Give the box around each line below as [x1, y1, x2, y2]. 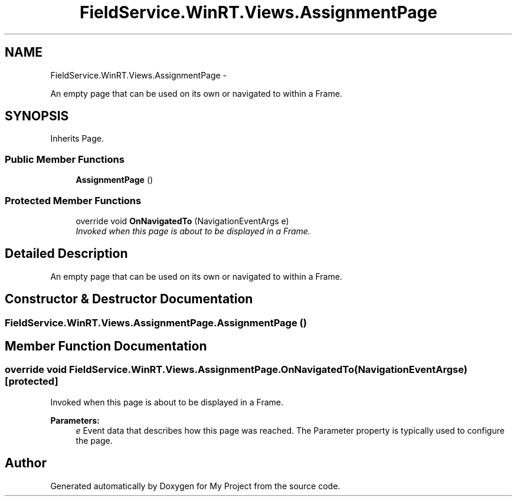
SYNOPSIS [5, 109, 69, 124]
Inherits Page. [50, 133, 104, 144]
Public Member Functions [5, 153, 125, 165]
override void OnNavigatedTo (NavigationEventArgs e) [76, 215, 289, 226]
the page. [76, 435, 113, 446]
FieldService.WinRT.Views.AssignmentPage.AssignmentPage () [5, 316, 307, 329]
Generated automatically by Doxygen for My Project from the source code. [50, 480, 341, 491]
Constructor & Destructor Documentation [5, 292, 253, 307]
